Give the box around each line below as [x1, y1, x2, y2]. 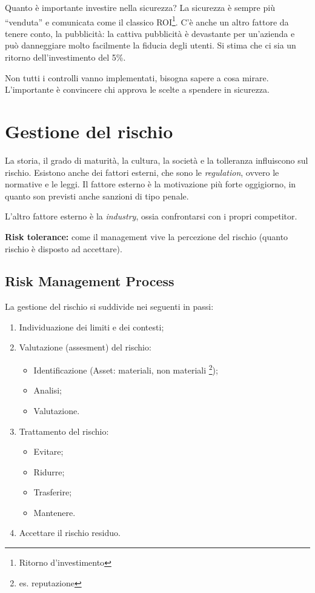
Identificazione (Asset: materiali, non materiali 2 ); [33, 362, 218, 376]
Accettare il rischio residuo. [19, 526, 121, 539]
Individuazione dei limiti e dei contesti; [19, 320, 164, 333]
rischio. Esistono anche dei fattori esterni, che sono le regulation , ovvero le [5, 166, 279, 178]
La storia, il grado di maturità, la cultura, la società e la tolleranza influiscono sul [5, 153, 308, 166]
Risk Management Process [5, 272, 174, 290]
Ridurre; [33, 465, 65, 478]
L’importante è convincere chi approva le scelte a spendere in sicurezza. [5, 83, 270, 96]
